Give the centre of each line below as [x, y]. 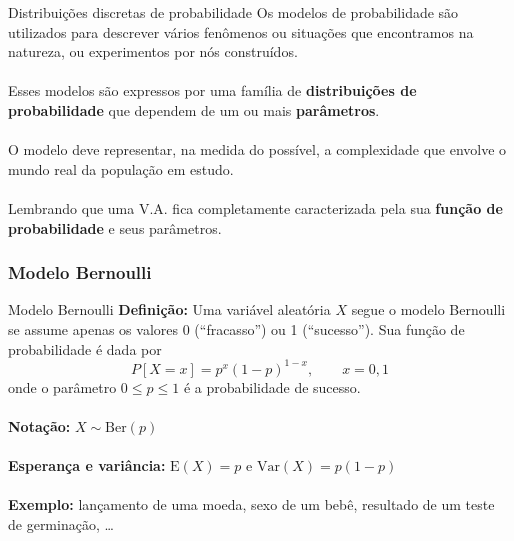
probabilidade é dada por [85, 348]
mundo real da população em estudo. [121, 168]
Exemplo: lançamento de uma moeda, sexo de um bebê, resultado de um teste [251, 504]
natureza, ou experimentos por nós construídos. [153, 51]
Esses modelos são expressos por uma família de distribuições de [212, 90]
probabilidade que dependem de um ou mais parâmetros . [194, 109]
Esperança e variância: [87, 465]
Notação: [39, 425]
